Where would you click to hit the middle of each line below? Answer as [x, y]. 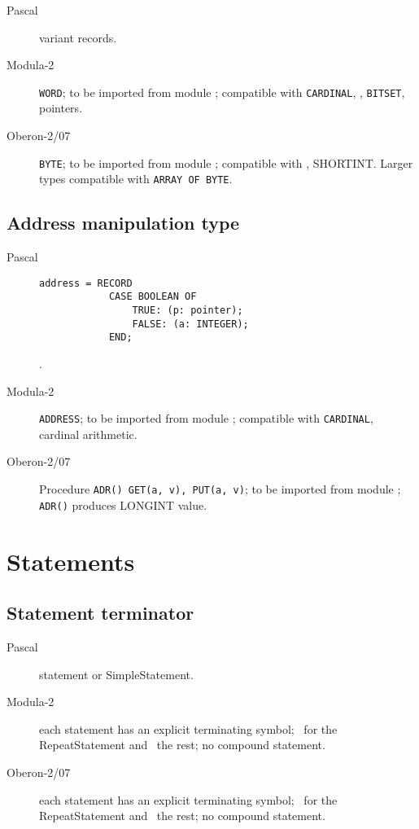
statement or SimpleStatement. [116, 674]
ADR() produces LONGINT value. [123, 504]
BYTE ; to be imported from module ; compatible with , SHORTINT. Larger [226, 162]
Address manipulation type [123, 223]
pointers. [61, 108]
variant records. [78, 37]
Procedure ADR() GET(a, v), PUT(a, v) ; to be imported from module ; [220, 489]
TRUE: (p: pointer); [188, 311]
